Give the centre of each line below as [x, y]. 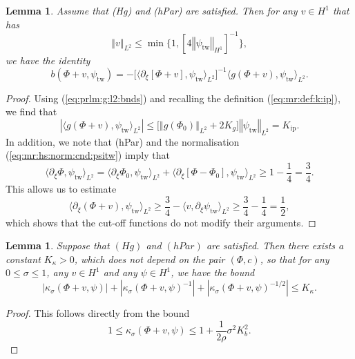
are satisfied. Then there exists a [275, 245]
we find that [31, 111]
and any [120, 272]
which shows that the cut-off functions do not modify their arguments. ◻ [161, 222]
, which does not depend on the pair [150, 259]
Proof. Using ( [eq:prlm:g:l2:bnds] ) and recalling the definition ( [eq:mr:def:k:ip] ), [173, 98]
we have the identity [48, 60]
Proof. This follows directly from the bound [98, 313]
